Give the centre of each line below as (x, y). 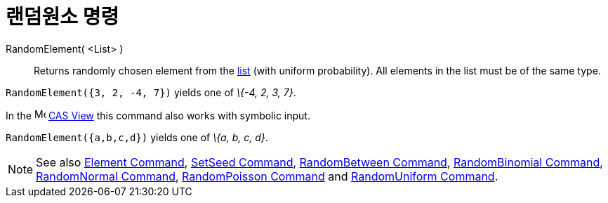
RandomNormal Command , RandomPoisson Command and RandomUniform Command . (267, 176)
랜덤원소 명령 (62, 17)
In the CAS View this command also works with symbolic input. (158, 115)
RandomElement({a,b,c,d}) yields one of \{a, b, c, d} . (137, 137)
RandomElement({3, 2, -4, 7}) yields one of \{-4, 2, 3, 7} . (151, 92)
